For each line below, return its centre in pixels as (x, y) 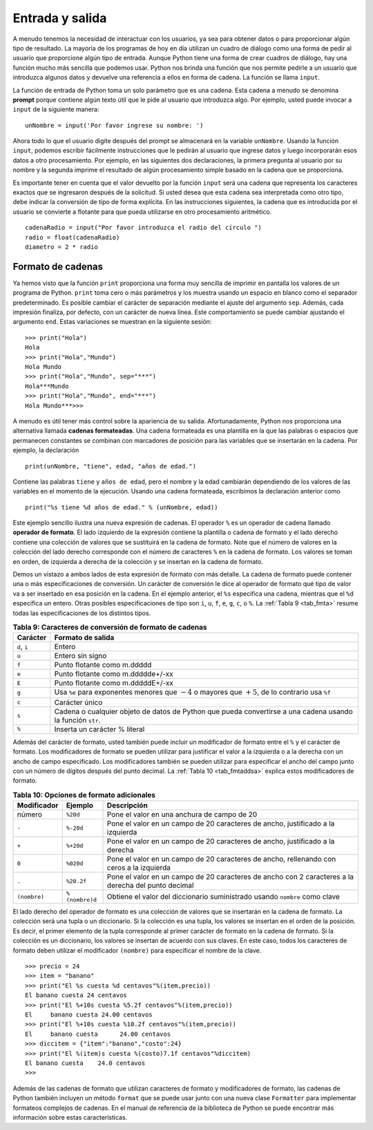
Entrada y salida (60, 18)
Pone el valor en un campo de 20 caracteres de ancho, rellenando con (221, 859)
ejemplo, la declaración (46, 450)
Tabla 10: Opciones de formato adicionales (84, 794)
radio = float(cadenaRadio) (73, 237)
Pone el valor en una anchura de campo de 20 (182, 814)
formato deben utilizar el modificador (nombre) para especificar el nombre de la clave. (137, 950)
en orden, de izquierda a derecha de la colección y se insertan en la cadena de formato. (138, 561)
